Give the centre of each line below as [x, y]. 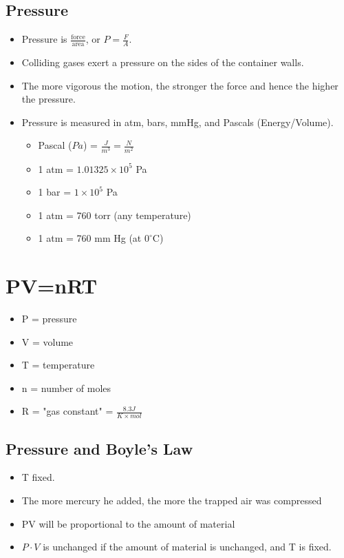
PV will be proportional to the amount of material [128, 523]
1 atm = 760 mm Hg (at [90, 238]
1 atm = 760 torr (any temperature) [115, 215]
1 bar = [55, 192]
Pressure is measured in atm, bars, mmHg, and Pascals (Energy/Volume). [178, 122]
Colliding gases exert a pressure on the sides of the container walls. [163, 62]
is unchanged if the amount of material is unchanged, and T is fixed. [187, 547]
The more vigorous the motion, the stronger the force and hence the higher [180, 85]
